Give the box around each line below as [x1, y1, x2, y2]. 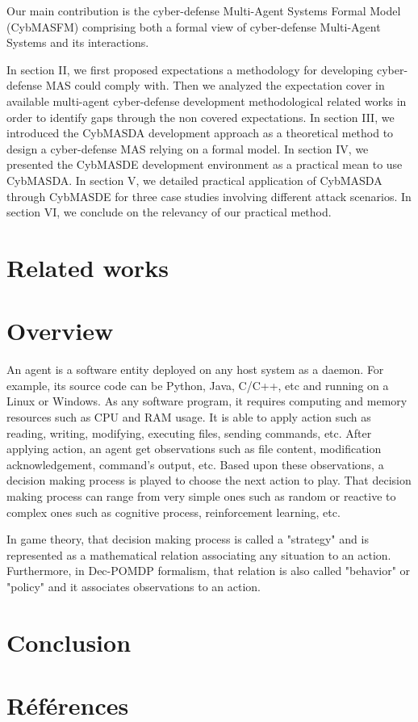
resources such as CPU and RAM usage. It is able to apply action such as [6, 409, 371, 425]
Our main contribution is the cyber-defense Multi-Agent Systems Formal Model [6, 2, 401, 19]
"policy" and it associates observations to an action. [6, 577, 261, 594]
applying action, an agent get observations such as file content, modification [6, 440, 382, 457]
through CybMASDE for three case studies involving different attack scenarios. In [6, 187, 412, 204]
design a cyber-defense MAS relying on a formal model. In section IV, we [6, 140, 369, 157]
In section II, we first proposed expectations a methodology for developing [6, 61, 374, 78]
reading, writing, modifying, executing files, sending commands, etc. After [6, 424, 372, 441]
